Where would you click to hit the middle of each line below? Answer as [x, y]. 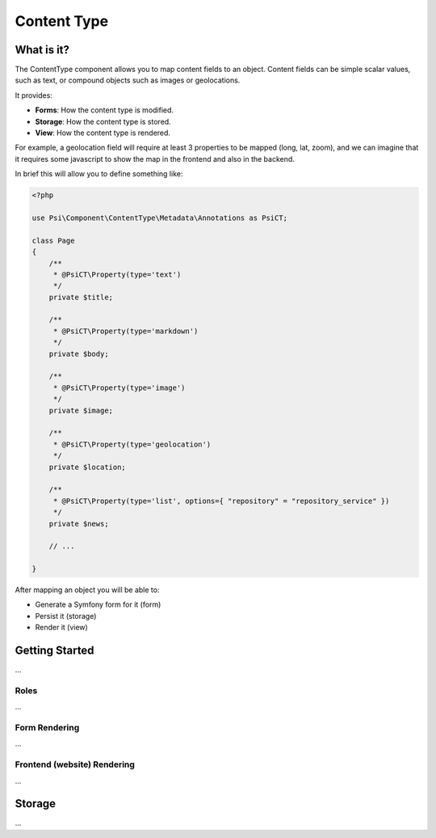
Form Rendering [47, 728]
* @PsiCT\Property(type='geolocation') [132, 444]
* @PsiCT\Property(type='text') [117, 274]
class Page [53, 240]
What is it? [42, 50]
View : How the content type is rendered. [103, 133]
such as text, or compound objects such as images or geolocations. [128, 80]
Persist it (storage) [66, 616]
